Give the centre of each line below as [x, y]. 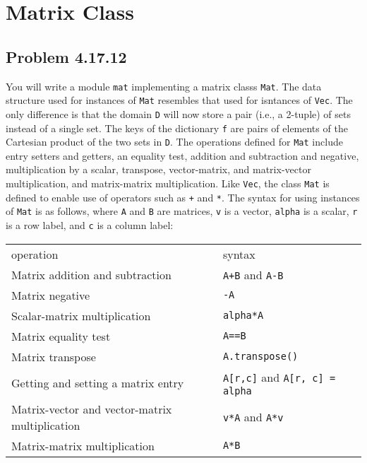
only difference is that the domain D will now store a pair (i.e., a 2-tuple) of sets [179, 113]
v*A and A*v [253, 417]
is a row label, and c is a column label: [90, 225]
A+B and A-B [253, 274]
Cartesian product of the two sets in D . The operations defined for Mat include [174, 142]
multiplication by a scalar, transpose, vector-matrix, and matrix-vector [158, 169]
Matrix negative [51, 295]
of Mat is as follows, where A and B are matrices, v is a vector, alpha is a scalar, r [182, 211]
